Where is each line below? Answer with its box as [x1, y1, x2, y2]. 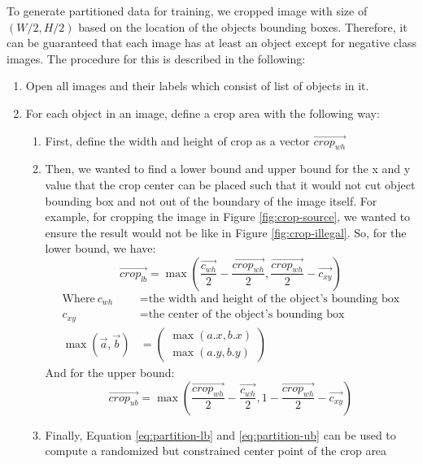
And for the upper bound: [45, 363, 175, 380]
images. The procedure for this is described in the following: [7, 50, 306, 67]
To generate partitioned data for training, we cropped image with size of [7, 2, 368, 19]
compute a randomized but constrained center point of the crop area [45, 442, 387, 459]
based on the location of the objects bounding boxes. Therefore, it [78, 18, 408, 35]
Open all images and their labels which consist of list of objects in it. [25, 77, 369, 94]
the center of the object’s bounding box [148, 309, 345, 321]
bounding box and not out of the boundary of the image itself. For [45, 192, 377, 209]
